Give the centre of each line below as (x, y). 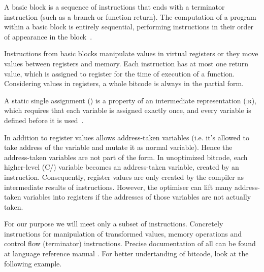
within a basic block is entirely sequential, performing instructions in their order (129, 27)
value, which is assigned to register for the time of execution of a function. (120, 73)
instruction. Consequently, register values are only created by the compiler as (124, 177)
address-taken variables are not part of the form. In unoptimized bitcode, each (126, 157)
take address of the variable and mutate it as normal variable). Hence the (118, 147)
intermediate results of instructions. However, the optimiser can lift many (118, 187)
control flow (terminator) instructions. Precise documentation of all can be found (130, 243)
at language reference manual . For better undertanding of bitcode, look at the (126, 254)
